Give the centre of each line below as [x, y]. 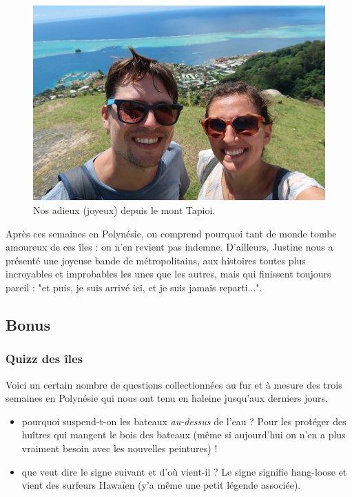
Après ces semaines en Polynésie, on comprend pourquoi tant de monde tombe [171, 233]
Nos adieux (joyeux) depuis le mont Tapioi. [124, 209]
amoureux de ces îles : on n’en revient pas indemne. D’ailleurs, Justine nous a [169, 247]
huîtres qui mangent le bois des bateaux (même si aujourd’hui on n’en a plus [184, 435]
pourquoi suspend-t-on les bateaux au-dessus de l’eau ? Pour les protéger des [184, 421]
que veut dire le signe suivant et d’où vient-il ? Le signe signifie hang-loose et [184, 471]
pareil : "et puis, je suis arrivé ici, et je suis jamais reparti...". [134, 287]
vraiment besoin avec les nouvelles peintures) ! [120, 448]
